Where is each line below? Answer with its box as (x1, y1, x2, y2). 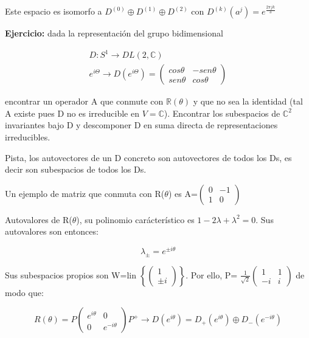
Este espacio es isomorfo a (5, 5, 102, 18)
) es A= (168, 187, 198, 199)
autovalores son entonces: (5, 225, 99, 238)
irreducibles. (5, 131, 50, 143)
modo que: (5, 286, 44, 298)
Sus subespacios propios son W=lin (5, 268, 136, 281)
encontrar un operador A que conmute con (5, 95, 164, 108)
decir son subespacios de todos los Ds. (5, 163, 147, 176)
